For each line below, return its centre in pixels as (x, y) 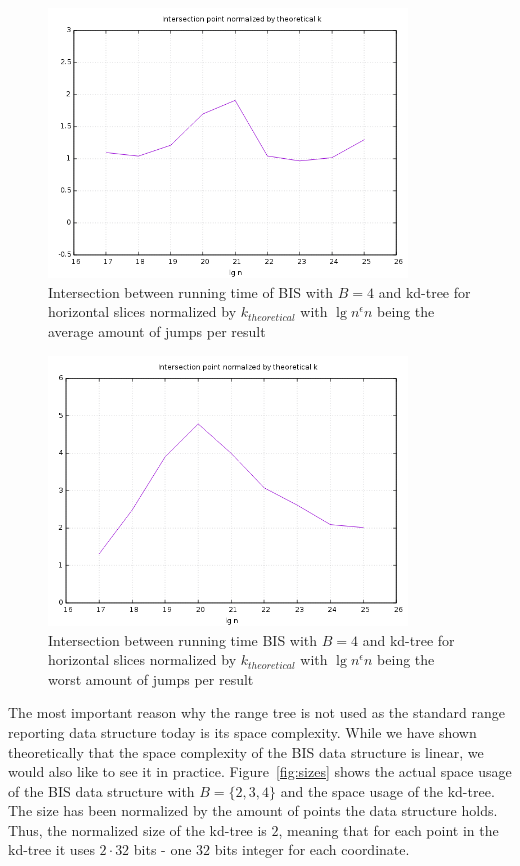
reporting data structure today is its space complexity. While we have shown (242, 731)
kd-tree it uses (51, 849)
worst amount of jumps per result (151, 678)
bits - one (162, 849)
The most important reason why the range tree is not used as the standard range (256, 712)
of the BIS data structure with (101, 790)
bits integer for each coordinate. (312, 849)
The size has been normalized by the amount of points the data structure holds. (253, 810)
